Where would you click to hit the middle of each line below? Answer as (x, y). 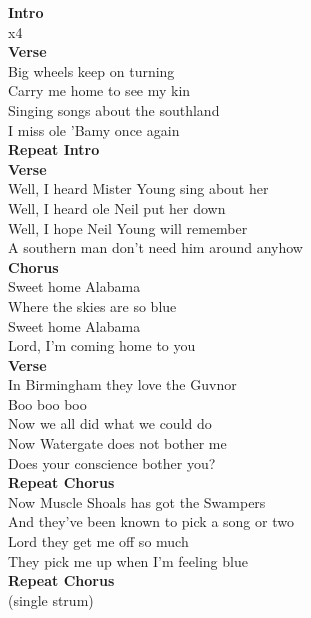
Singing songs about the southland (114, 109)
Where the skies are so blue (92, 305)
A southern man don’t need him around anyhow (155, 247)
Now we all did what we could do (110, 423)
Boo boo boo (47, 403)
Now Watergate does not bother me (117, 443)
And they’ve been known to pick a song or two (151, 521)
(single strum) (51, 599)
